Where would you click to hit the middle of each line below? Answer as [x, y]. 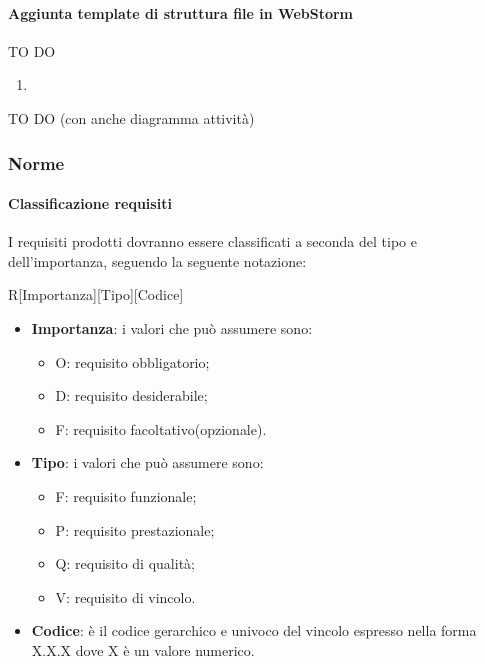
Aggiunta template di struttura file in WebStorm [181, 12]
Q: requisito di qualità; [125, 563]
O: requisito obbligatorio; [132, 361]
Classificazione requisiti [90, 203]
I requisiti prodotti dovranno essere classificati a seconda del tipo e [212, 241]
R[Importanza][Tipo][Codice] [96, 294]
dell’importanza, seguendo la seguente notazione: [157, 260]
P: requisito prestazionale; [135, 529]
